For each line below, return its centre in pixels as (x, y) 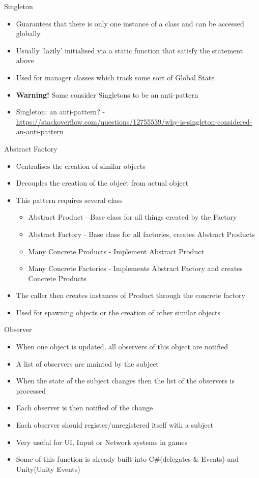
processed (31, 390)
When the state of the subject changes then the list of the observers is (125, 381)
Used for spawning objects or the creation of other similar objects (118, 312)
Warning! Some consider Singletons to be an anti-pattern (107, 94)
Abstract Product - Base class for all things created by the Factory (133, 217)
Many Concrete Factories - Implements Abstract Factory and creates (135, 268)
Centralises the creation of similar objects (81, 166)
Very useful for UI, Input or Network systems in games (102, 442)
